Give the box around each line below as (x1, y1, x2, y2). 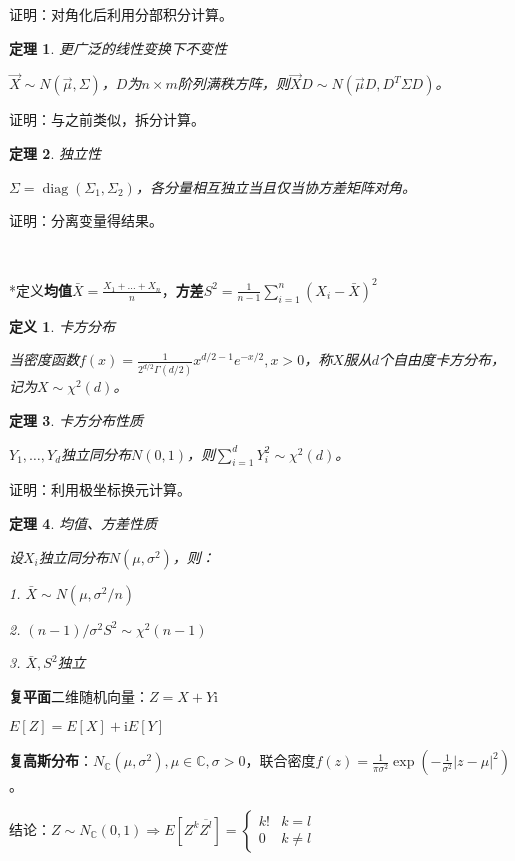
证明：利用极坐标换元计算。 (9, 479, 191, 500)
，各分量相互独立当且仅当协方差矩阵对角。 (135, 176, 416, 197)
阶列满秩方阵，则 (177, 73, 290, 94)
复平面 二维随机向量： (9, 685, 149, 706)
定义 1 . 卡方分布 (9, 315, 115, 336)
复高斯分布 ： (9, 750, 93, 771)
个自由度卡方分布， (379, 349, 506, 370)
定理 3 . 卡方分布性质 (9, 410, 143, 430)
